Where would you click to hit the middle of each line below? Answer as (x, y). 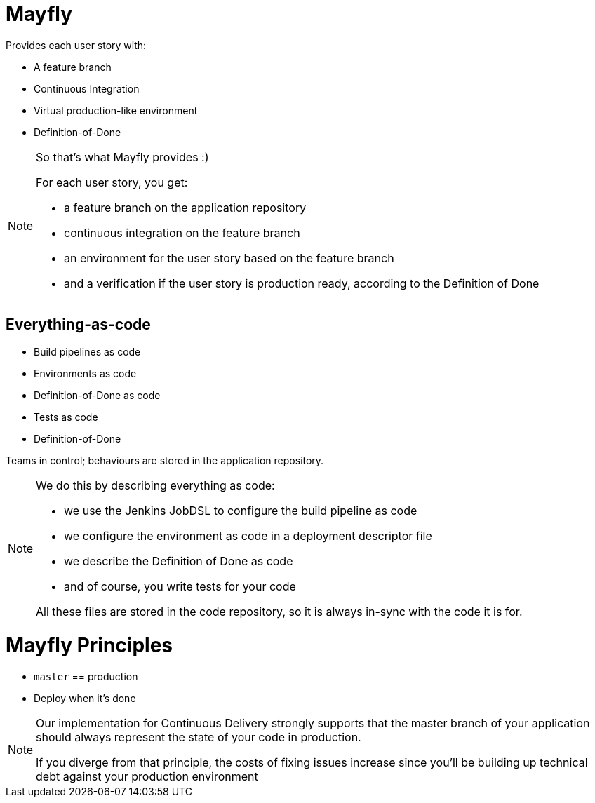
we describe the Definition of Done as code (179, 561)
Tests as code (66, 417)
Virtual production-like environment (116, 110)
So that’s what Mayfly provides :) (122, 157)
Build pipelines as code (87, 351)
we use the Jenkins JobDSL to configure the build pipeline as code (241, 510)
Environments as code (85, 373)
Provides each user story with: (76, 45)
